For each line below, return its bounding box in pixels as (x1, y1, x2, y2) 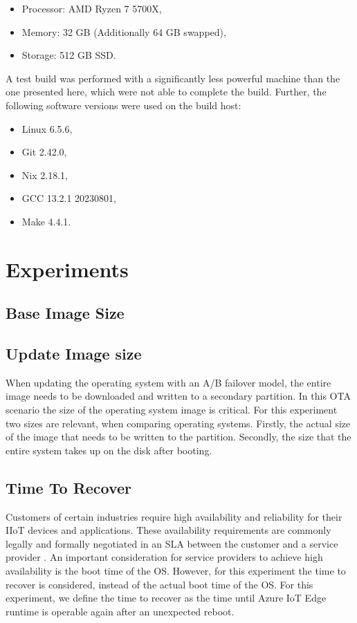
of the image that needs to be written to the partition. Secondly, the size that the (6, 429, 351, 444)
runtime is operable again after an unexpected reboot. (6, 604, 235, 618)
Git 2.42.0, (21, 145, 67, 159)
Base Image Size (6, 302, 125, 324)
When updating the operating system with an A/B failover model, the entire (6, 375, 331, 389)
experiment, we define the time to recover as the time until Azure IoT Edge (6, 591, 327, 605)
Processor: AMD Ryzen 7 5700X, (21, 1, 162, 15)
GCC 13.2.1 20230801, (21, 191, 117, 205)
